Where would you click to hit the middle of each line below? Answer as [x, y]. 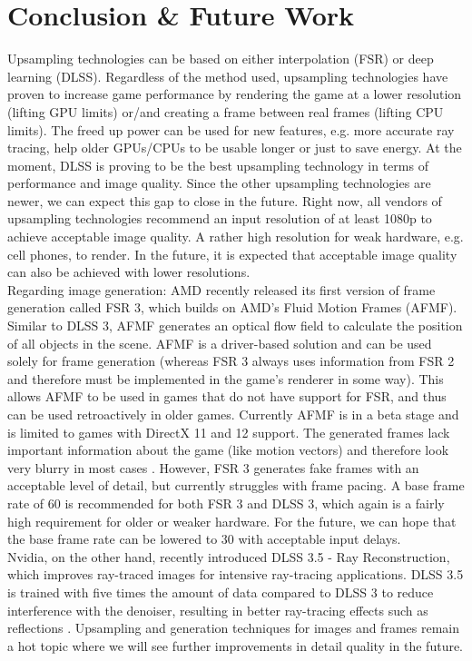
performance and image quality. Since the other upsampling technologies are [219, 183]
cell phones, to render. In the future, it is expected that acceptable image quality [232, 254]
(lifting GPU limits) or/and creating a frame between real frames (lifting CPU [226, 111]
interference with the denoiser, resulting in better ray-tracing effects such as [218, 610]
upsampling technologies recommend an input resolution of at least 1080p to [220, 218]
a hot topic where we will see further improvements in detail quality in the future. [236, 645]
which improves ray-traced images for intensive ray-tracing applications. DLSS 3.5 [236, 574]
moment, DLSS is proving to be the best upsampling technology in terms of [218, 165]
